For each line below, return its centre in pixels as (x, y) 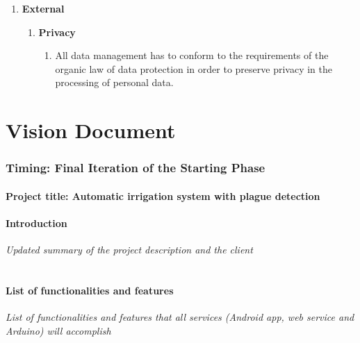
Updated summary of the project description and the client (129, 250)
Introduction (36, 223)
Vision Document (91, 130)
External (43, 8)
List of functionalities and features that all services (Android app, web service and (180, 317)
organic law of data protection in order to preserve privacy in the (194, 68)
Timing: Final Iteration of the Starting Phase (136, 168)
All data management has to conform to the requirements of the (192, 55)
